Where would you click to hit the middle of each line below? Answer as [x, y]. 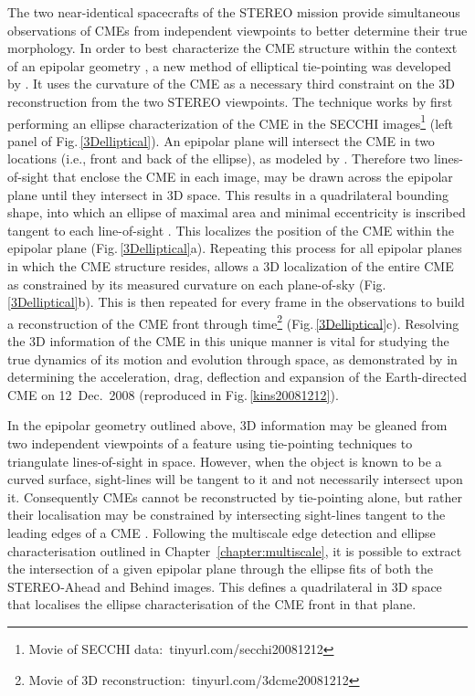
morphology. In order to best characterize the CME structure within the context [232, 48]
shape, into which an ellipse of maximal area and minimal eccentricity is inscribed [237, 212]
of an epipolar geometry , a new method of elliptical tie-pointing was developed [229, 65]
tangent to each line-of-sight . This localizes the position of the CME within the [231, 230]
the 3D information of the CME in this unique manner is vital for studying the [228, 341]
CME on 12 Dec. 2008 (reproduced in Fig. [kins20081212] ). [173, 394]
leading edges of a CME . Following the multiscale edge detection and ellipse [222, 532]
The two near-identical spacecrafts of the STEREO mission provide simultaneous [234, 12]
